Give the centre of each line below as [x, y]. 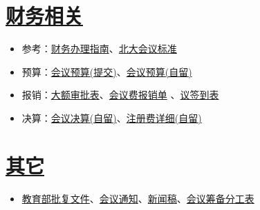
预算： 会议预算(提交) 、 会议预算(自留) [107, 71]
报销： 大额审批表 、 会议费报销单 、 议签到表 [120, 95]
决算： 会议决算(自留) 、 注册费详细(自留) [112, 117]
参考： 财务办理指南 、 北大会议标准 [99, 49]
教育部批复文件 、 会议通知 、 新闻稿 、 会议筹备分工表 [138, 198]
